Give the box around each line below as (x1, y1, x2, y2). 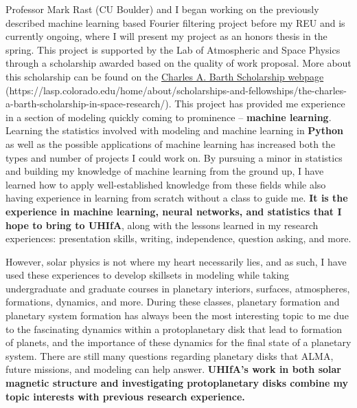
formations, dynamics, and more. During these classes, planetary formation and (5, 294, 340, 309)
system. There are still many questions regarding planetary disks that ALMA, (5, 348, 334, 363)
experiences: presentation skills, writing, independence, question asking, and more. (5, 231, 352, 246)
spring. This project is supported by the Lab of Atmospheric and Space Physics (5, 42, 341, 56)
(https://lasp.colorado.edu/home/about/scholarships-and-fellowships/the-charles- (5, 83, 347, 97)
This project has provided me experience (174, 96, 345, 111)
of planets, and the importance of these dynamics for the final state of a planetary (5, 335, 352, 350)
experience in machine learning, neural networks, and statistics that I (5, 204, 342, 218)
